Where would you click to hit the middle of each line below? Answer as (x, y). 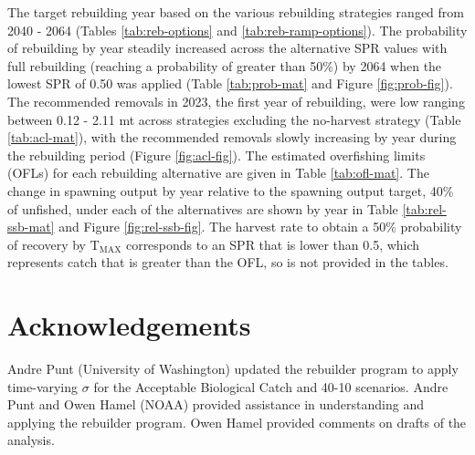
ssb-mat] (31, 227)
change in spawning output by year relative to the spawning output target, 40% (231, 190)
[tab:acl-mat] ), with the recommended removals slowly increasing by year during (232, 137)
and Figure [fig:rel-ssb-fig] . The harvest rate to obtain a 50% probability (260, 227)
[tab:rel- (424, 208)
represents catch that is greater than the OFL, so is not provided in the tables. (228, 262)
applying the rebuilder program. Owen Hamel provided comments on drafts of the (237, 422)
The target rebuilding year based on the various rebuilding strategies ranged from (236, 12)
